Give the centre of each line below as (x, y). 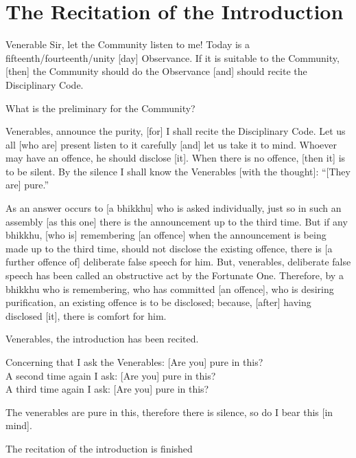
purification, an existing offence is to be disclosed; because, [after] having (158, 302)
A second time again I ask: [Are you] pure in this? (111, 375)
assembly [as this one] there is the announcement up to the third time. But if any (177, 221)
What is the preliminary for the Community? (100, 108)
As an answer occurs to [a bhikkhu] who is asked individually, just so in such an (174, 208)
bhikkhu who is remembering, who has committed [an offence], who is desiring (170, 288)
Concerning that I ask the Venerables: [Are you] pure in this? (134, 362)
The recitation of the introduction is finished (99, 448)
